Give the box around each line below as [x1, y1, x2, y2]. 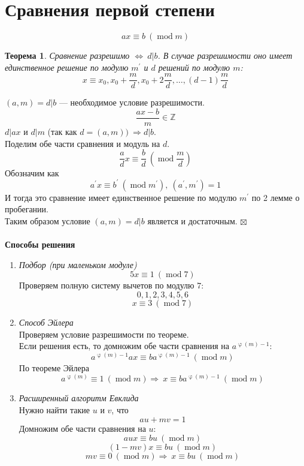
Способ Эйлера [19, 315, 74, 328]
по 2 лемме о [251, 191, 300, 203]
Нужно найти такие [19, 403, 90, 416]
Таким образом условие [5, 214, 90, 227]
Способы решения [5, 238, 75, 251]
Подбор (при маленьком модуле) [19, 258, 137, 270]
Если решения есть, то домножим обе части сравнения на [19, 339, 230, 352]
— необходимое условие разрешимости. [59, 96, 205, 109]
